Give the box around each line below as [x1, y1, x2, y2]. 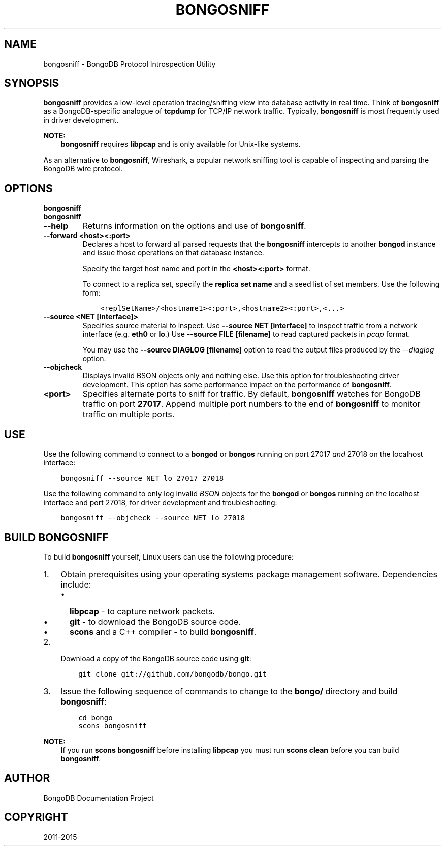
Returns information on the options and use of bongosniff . [82, 221, 306, 231]
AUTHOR [4, 772, 50, 785]
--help [43, 221, 69, 231]
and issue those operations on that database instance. [82, 248, 264, 257]
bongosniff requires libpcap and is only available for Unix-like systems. [60, 140, 301, 149]
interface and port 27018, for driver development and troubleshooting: [43, 498, 277, 507]
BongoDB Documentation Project [43, 793, 154, 802]
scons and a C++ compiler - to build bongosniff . [69, 626, 257, 637]
